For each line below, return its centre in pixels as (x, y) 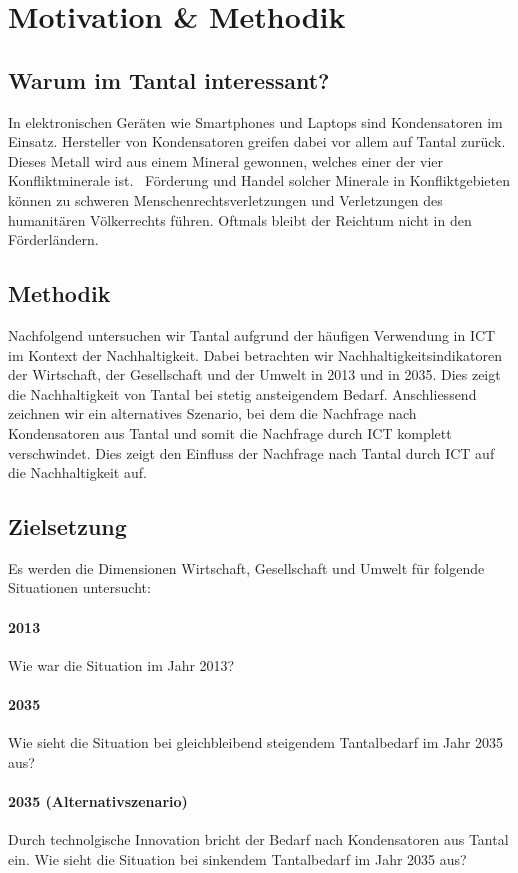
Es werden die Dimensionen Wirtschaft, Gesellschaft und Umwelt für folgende (246, 567)
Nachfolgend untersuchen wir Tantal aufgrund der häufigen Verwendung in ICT (252, 334)
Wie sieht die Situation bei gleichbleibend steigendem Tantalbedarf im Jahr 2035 (256, 742)
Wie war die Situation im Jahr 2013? (121, 664)
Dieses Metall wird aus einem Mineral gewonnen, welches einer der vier (226, 160)
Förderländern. (53, 239)
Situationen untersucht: (79, 587)
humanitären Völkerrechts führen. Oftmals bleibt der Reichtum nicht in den (240, 219)
